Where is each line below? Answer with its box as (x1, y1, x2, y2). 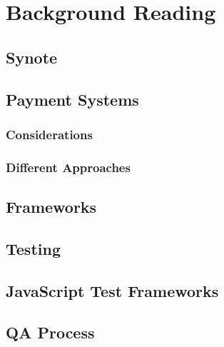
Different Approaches (6, 158, 131, 176)
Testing (6, 237, 61, 259)
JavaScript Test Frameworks (6, 279, 219, 301)
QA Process (6, 321, 95, 343)
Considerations (6, 125, 93, 143)
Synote (6, 46, 58, 68)
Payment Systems (6, 88, 139, 110)
